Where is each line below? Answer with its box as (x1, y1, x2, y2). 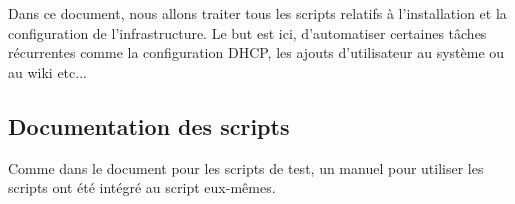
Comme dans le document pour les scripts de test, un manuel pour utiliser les (8, 157, 484, 178)
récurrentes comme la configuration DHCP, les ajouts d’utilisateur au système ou (8, 42, 505, 63)
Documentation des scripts (8, 110, 290, 141)
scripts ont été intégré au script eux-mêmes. (8, 177, 276, 198)
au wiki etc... (8, 61, 87, 82)
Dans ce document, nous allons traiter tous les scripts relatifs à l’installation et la (8, 3, 507, 23)
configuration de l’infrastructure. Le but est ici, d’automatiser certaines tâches (8, 22, 487, 43)
